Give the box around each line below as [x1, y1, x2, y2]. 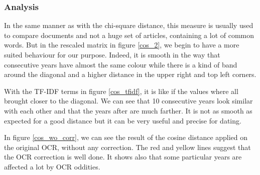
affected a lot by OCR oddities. [4, 161, 100, 171]
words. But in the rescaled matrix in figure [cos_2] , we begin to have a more [4, 39, 239, 50]
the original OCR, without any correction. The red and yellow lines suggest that [4, 141, 251, 152]
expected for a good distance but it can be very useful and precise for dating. [4, 115, 241, 125]
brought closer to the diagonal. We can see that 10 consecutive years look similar [4, 95, 253, 106]
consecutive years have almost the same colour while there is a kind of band [4, 59, 237, 69]
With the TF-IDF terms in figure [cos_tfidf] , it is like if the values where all [4, 85, 238, 96]
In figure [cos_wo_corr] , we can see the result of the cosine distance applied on [4, 132, 248, 142]
